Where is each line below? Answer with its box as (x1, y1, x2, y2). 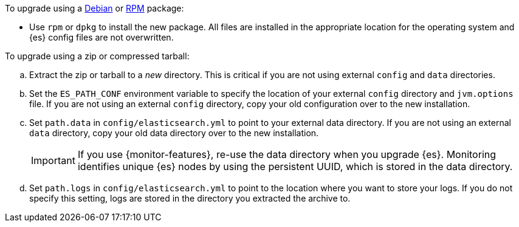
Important (31, 154, 75, 166)
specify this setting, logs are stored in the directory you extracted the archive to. (29, 193, 351, 203)
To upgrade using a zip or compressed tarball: (5, 51, 190, 61)
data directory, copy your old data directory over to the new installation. (29, 128, 319, 138)
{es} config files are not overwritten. (29, 32, 174, 42)
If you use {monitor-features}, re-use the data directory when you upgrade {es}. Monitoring (77, 148, 497, 160)
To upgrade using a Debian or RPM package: (5, 3, 184, 13)
